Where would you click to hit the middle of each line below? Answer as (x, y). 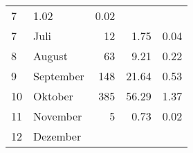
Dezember (57, 136)
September (59, 76)
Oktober (53, 96)
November (58, 116)
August (50, 56)
